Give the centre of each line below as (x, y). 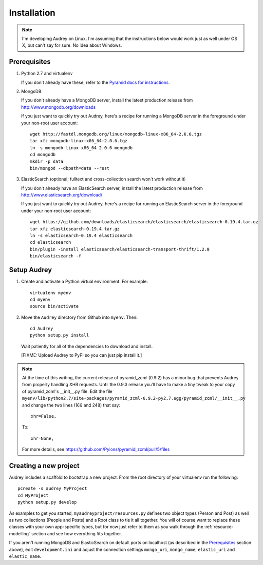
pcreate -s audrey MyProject (52, 488)
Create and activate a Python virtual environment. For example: (85, 282)
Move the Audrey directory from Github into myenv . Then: (79, 317)
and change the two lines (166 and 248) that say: (71, 405)
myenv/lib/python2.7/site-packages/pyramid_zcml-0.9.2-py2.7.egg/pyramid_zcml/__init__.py (134, 398)
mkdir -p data (47, 161)
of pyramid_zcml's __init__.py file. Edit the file (67, 391)
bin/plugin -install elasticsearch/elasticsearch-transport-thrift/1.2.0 (120, 249)
